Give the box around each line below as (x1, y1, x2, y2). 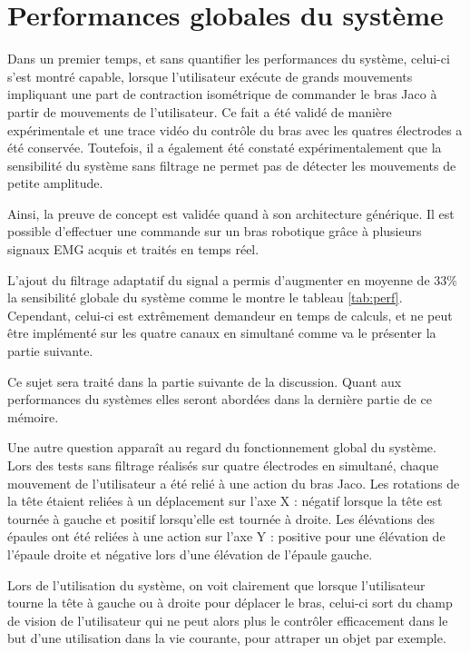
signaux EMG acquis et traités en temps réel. (7, 240, 259, 259)
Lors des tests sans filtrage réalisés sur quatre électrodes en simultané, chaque (7, 456, 439, 474)
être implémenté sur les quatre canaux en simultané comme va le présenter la (7, 323, 436, 342)
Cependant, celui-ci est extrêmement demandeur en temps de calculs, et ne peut (7, 305, 453, 324)
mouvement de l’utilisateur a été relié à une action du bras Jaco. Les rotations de (7, 473, 460, 492)
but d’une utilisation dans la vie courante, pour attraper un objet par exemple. (7, 628, 446, 648)
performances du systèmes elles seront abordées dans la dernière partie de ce (7, 390, 432, 409)
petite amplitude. (7, 173, 103, 193)
